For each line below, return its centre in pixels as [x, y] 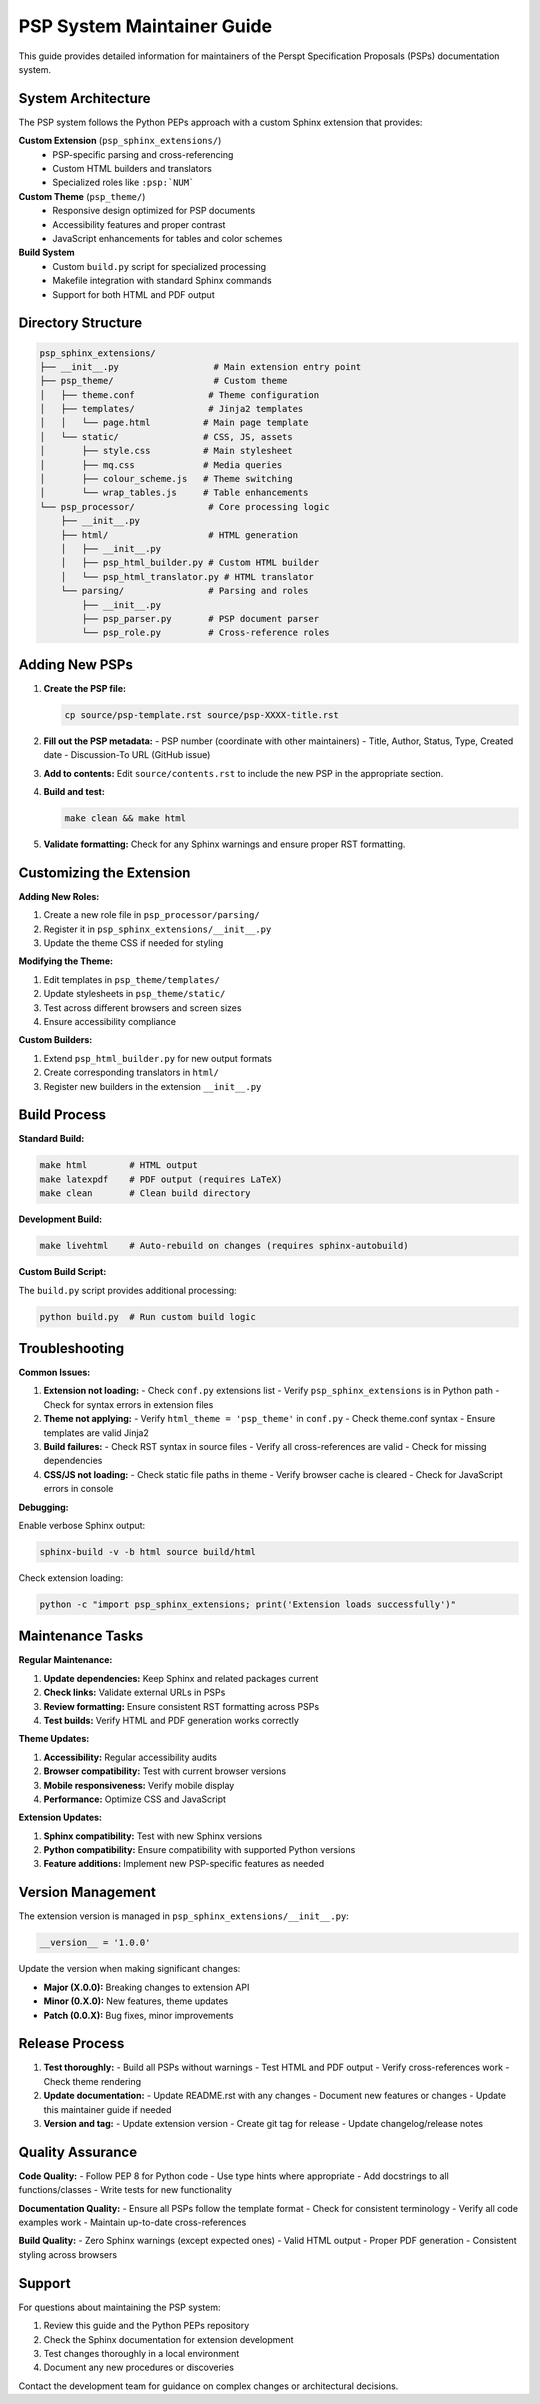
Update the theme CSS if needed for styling [133, 943]
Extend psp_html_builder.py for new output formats [157, 1058]
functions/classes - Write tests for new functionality [125, 2190]
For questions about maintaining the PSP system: [119, 2307]
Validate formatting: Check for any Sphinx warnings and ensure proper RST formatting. [224, 844]
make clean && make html [125, 818]
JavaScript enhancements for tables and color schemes [167, 238]
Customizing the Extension [104, 872]
